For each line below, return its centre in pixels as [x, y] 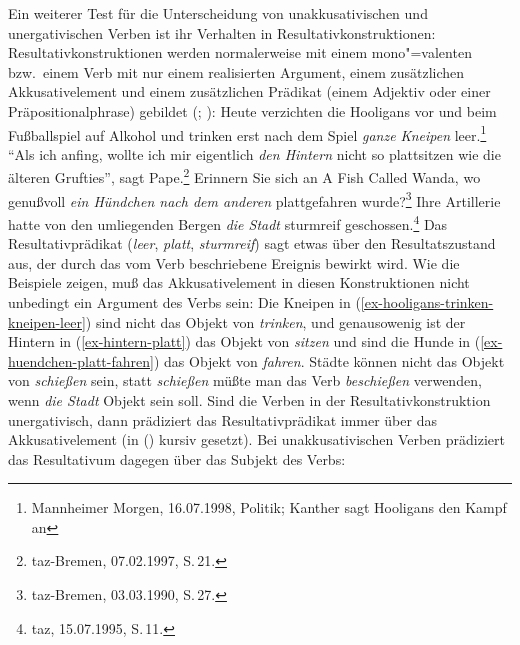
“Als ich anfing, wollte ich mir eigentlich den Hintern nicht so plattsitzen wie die [254, 153]
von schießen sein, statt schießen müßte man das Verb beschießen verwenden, [245, 380]
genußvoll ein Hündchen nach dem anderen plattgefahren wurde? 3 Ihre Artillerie [254, 199]
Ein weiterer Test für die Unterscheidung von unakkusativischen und [218, 13]
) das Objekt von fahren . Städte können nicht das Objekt [329, 360]
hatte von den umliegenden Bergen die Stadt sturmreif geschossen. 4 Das [228, 222]
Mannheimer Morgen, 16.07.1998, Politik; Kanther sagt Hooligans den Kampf [269, 507]
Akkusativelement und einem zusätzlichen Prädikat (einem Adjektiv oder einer [249, 91]
